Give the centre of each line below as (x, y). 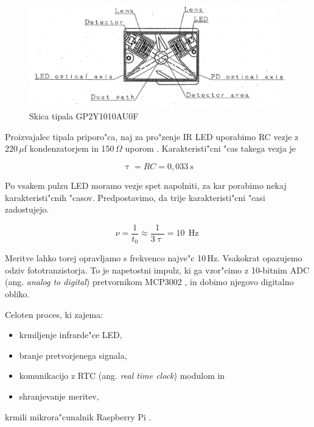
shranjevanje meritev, (59, 396)
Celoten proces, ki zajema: (54, 314)
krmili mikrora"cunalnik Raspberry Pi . (78, 416)
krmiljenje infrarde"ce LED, (71, 335)
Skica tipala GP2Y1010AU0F (84, 116)
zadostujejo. (27, 209)
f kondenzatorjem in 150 (69, 148)
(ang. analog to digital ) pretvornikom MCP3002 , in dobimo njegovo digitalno (149, 282)
